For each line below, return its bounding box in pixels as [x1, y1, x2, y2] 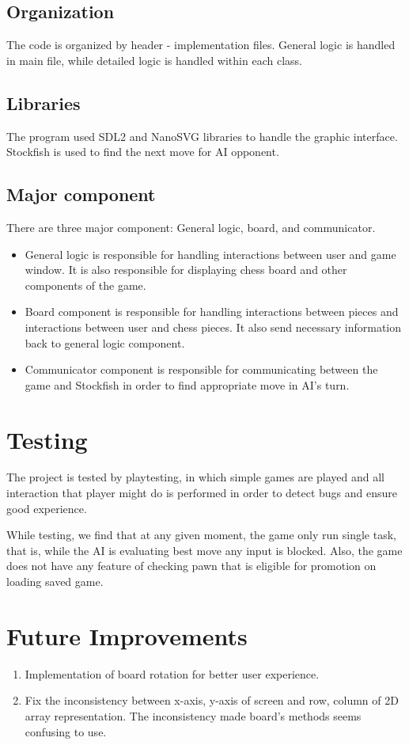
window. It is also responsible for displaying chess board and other [25, 261, 347, 278]
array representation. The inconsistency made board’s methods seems [25, 707, 362, 724]
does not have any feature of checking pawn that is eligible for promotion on [6, 557, 377, 574]
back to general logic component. [25, 334, 185, 351]
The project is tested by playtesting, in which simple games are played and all [6, 469, 384, 485]
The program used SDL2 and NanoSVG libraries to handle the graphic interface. [6, 127, 398, 144]
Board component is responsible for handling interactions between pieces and [25, 303, 399, 320]
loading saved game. [6, 573, 104, 590]
